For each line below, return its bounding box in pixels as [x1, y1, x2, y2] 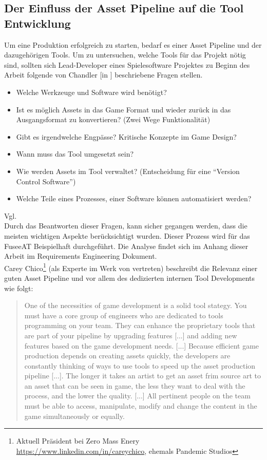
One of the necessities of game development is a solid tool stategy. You [24, 300, 247, 311]
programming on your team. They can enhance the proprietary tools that [24, 320, 256, 331]
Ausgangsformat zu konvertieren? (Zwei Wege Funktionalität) [16, 114, 211, 125]
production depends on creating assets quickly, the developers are [24, 350, 231, 361]
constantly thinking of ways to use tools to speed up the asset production [24, 360, 256, 371]
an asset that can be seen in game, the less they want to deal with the [24, 380, 245, 391]
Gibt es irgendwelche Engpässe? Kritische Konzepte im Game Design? [16, 131, 237, 142]
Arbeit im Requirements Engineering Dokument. [4, 251, 157, 261]
